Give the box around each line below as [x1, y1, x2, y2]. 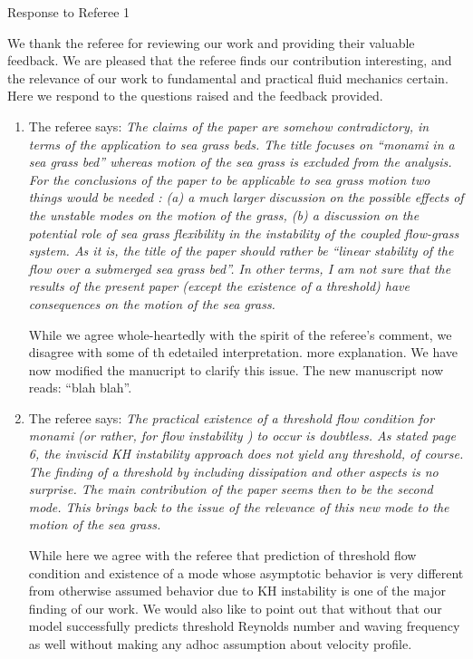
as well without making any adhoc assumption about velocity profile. [28, 635, 412, 653]
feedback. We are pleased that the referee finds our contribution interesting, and [7, 51, 452, 70]
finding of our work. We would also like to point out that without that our [28, 598, 442, 617]
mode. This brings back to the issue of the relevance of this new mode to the [28, 497, 449, 516]
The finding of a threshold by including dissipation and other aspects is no [28, 461, 439, 480]
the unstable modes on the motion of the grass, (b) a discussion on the [28, 205, 420, 224]
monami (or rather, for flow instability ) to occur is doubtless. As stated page [28, 426, 456, 445]
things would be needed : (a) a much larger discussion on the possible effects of [28, 188, 464, 207]
